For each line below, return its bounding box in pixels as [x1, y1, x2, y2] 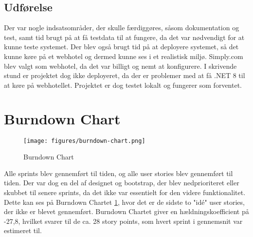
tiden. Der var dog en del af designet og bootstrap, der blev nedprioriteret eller [4, 178, 239, 188]
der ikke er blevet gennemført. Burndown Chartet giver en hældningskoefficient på [4, 206, 249, 217]
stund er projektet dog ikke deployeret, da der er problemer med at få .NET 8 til [4, 70, 245, 80]
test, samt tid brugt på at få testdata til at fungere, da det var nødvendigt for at [4, 32, 245, 42]
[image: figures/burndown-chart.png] [23, 138, 145, 145]
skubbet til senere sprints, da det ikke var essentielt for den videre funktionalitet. [4, 187, 246, 197]
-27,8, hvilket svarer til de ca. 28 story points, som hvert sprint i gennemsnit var [4, 216, 243, 226]
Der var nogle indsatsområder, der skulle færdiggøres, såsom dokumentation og [4, 22, 239, 33]
